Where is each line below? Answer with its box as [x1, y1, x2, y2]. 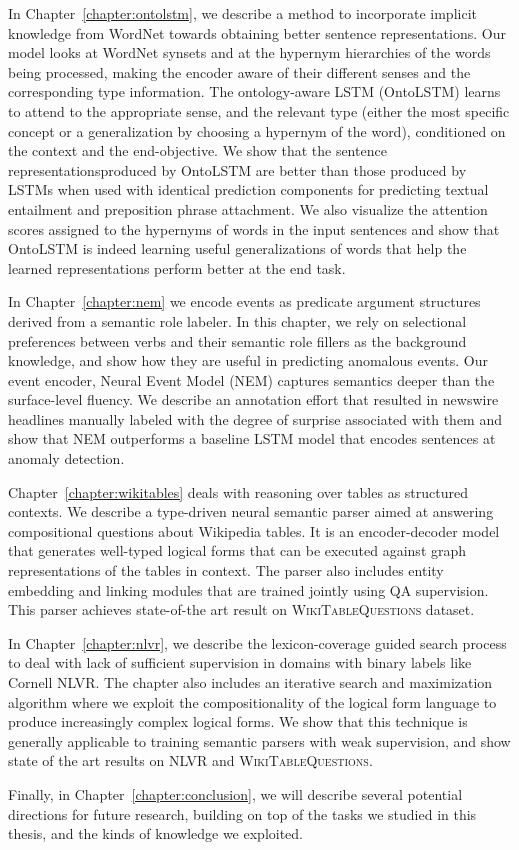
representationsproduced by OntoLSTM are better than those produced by [8, 159, 467, 180]
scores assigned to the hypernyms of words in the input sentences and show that [8, 218, 500, 239]
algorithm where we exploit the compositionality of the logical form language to [8, 691, 497, 712]
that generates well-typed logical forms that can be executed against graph [8, 540, 467, 561]
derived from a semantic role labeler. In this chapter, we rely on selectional [8, 310, 467, 331]
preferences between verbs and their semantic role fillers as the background [8, 330, 467, 351]
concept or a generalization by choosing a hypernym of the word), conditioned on [8, 120, 506, 141]
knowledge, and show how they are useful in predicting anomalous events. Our [8, 350, 488, 371]
